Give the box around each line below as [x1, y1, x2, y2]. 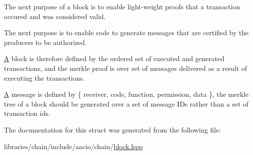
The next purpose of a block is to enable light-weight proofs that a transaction [4, 1, 240, 11]
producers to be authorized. [4, 37, 87, 47]
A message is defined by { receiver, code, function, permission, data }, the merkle [4, 89, 249, 99]
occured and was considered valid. [4, 11, 106, 21]
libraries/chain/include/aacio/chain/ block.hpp [4, 141, 143, 151]
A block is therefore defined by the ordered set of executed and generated [4, 53, 225, 64]
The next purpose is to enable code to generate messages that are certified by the [4, 27, 249, 38]
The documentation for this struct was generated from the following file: [4, 124, 221, 134]
